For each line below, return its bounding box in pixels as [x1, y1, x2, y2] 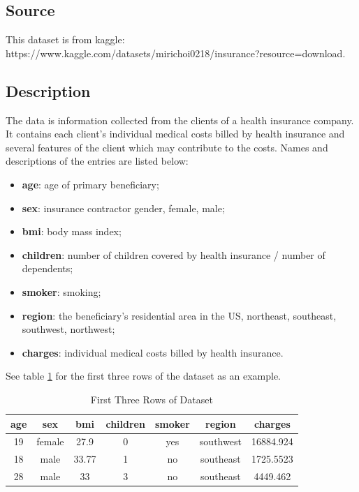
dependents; [22, 261, 73, 276]
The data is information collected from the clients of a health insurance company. [6, 112, 354, 127]
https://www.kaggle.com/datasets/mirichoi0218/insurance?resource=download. [6, 45, 346, 60]
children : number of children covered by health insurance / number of [22, 247, 325, 262]
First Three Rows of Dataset [90, 392, 213, 406]
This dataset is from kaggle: [6, 32, 125, 47]
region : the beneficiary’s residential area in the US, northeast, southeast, [22, 308, 337, 322]
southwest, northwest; [22, 322, 115, 336]
